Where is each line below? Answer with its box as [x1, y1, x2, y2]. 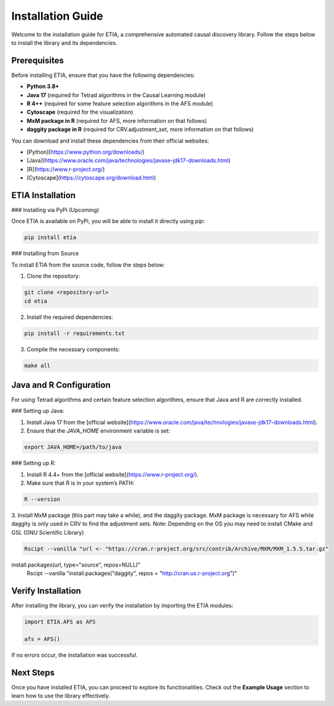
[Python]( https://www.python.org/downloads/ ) [26, 148, 145, 155]
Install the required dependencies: [26, 313, 114, 321]
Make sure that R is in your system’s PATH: [26, 479, 134, 487]
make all [24, 362, 51, 369]
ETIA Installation [11, 190, 76, 200]
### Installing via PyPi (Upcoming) [11, 206, 99, 214]
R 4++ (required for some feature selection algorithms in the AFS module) [26, 100, 214, 108]
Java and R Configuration [11, 380, 111, 390]
